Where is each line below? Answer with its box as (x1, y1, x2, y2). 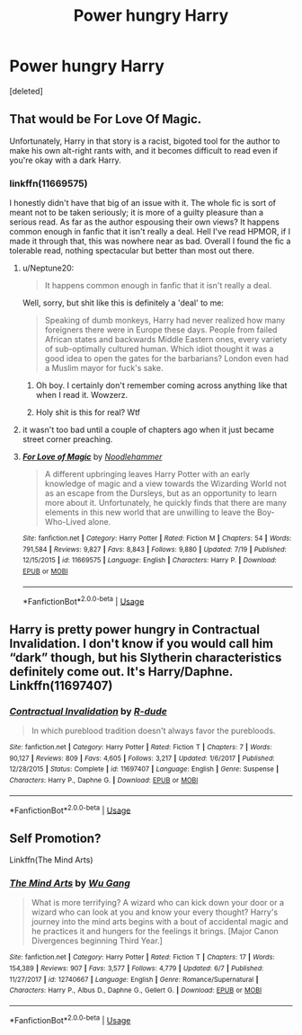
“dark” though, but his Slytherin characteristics (9, 650, 282, 665)
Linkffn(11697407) (9, 677, 113, 693)
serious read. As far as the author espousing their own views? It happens (9, 217, 280, 227)
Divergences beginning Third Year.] (31, 935, 164, 946)
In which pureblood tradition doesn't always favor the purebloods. (31, 725, 276, 737)
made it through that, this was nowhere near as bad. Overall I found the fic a (9, 235, 291, 247)
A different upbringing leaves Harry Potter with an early (44, 469, 250, 480)
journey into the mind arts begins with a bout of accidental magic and (31, 916, 289, 927)
